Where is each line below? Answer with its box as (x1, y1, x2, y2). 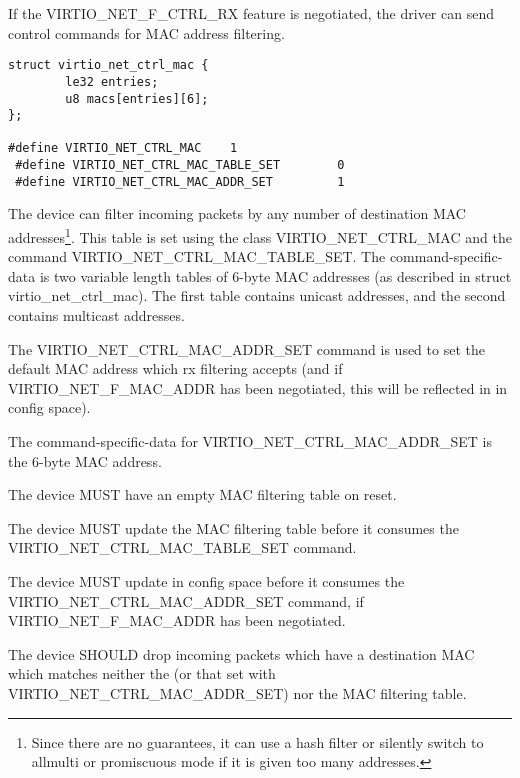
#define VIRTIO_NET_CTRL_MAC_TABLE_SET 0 (15, 158, 345, 173)
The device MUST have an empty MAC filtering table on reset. (8, 484, 397, 505)
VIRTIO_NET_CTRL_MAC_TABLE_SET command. (8, 537, 357, 558)
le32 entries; (65, 74, 159, 89)
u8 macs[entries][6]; (65, 91, 209, 106)
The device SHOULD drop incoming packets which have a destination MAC (8, 643, 475, 664)
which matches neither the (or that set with (8, 663, 276, 684)
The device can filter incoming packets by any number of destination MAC (8, 203, 466, 224)
